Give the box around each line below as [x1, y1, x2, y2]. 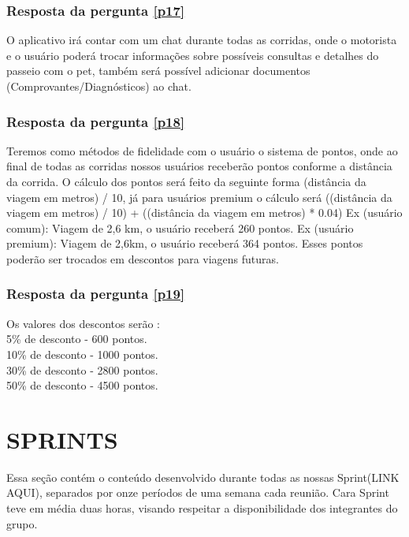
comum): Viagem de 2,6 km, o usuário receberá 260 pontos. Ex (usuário [6, 219, 354, 236]
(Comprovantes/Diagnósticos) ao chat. [6, 78, 191, 94]
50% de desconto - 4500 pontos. [6, 377, 158, 393]
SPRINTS [6, 423, 118, 455]
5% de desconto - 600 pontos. [6, 330, 147, 347]
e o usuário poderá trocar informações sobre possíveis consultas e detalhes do [6, 47, 379, 63]
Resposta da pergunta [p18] [6, 111, 185, 131]
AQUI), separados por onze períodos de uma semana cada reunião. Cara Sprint [6, 484, 389, 501]
